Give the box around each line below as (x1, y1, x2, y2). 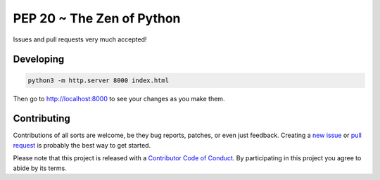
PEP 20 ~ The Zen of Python (13, 11, 181, 26)
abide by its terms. (13, 164, 67, 172)
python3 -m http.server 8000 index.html (27, 76, 169, 84)
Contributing (13, 112, 70, 124)
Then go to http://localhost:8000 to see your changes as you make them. (13, 94, 225, 103)
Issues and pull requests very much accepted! (13, 35, 147, 44)
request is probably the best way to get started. (13, 141, 151, 149)
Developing (13, 53, 65, 65)
